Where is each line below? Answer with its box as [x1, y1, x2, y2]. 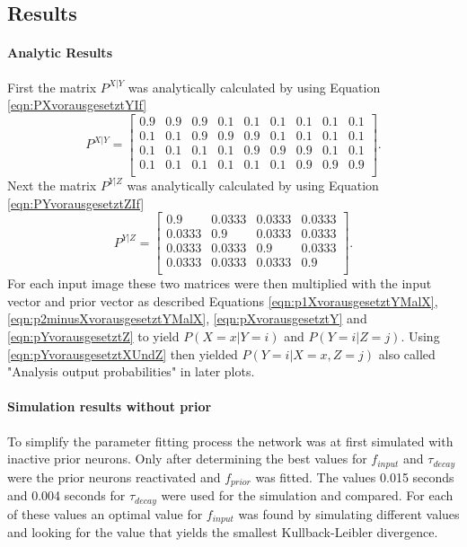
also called [378, 344, 436, 363]
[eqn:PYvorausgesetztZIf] [7, 193, 145, 212]
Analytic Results [7, 43, 112, 62]
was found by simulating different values [238, 504, 460, 523]
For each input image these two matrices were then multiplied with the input [7, 274, 432, 293]
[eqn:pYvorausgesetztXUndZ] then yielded [7, 344, 238, 363]
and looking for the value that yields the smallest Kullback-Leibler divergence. [7, 523, 438, 542]
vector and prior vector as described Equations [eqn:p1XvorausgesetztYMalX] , [7, 291, 438, 310]
